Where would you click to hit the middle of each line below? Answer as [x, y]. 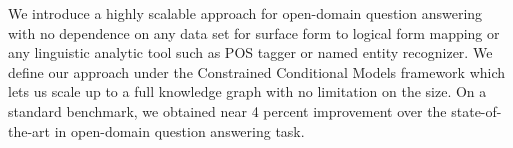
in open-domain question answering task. [179, 130]
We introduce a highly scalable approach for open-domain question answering [245, 13]
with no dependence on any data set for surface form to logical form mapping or [254, 32]
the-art [29, 130]
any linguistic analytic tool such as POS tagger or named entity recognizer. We [250, 52]
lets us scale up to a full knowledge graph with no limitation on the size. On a [247, 91]
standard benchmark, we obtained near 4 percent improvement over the [227, 110]
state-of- [476, 110]
